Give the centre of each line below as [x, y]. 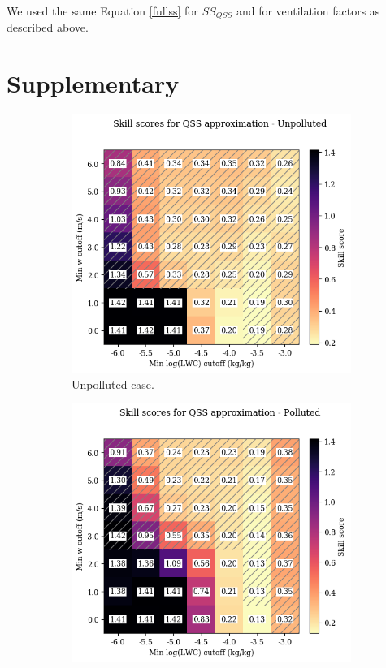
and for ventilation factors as [308, 11]
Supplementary [93, 83]
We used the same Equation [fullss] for [102, 11]
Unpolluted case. [113, 384]
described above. [48, 27]
